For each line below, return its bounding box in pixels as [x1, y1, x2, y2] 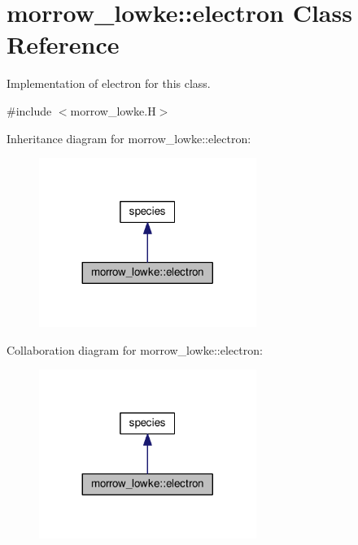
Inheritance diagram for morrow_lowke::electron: [7, 129, 251, 146]
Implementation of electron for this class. [7, 75, 211, 92]
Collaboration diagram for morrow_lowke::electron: [7, 341, 263, 358]
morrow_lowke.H [70, 102, 156, 119]
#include [7, 102, 52, 119]
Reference [7, 28, 120, 61]
